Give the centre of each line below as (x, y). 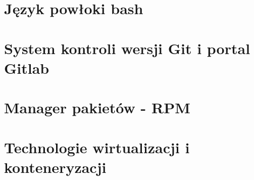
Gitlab (27, 67)
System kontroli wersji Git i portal (127, 48)
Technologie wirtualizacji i (97, 147)
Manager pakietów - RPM (97, 107)
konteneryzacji (55, 167)
